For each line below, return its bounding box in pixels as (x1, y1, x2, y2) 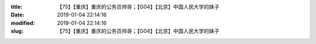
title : (11, 3, 23, 10)
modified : (11, 19, 35, 26)
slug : (11, 28, 23, 35)
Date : (11, 12, 25, 19)
